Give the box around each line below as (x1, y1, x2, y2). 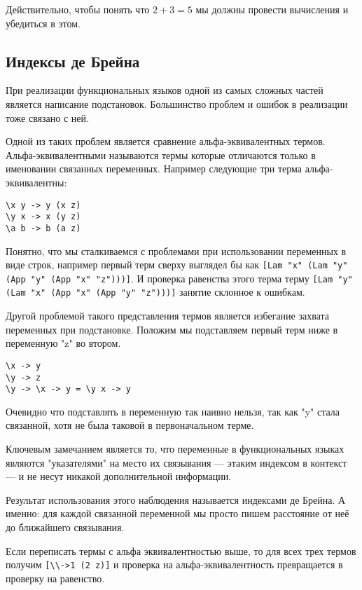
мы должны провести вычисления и (195, 2, 349, 16)
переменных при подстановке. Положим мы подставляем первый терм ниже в (6, 322, 338, 336)
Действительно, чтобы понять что (6, 2, 150, 16)
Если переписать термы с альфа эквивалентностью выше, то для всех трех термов (6, 543, 356, 558)
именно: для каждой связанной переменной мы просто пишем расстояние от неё (6, 506, 349, 521)
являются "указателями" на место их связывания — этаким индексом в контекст (6, 455, 347, 469)
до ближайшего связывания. (6, 519, 125, 534)
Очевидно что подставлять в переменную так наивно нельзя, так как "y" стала (6, 404, 340, 418)
